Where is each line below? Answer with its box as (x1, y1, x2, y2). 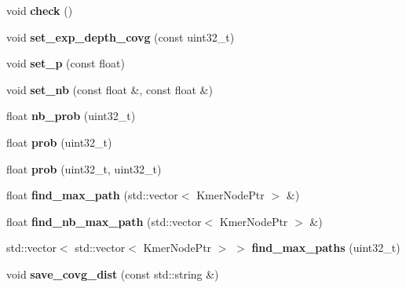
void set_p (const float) (6, 55, 125, 71)
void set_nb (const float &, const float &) (6, 81, 213, 97)
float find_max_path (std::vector (6, 187, 178, 203)
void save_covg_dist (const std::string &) (6, 265, 219, 282)
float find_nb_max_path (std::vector (6, 213, 202, 229)
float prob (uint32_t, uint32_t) (6, 160, 162, 177)
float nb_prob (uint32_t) (6, 108, 136, 124)
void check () (6, 2, 73, 18)
